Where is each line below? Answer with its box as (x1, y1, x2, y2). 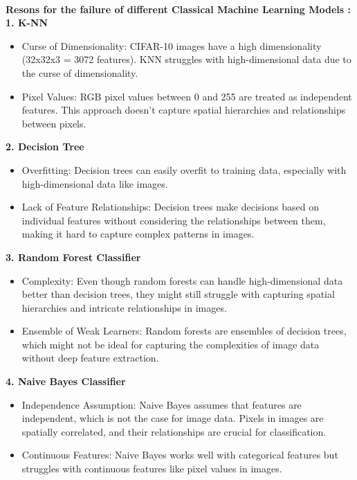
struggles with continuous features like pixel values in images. (21, 461, 282, 476)
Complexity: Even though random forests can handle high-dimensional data (21, 273, 343, 287)
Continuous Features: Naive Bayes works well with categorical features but (21, 447, 338, 462)
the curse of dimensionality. (21, 65, 138, 80)
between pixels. (21, 116, 86, 130)
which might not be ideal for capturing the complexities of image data (21, 337, 320, 351)
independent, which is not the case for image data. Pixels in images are (21, 411, 324, 425)
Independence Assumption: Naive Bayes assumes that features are (21, 397, 302, 411)
